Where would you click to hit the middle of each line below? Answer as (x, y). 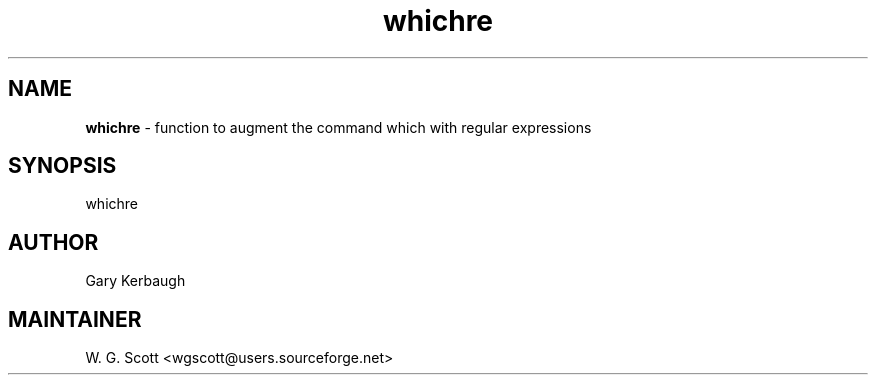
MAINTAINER (75, 319)
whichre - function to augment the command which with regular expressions (338, 127)
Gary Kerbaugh (135, 281)
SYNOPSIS (62, 166)
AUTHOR (53, 242)
